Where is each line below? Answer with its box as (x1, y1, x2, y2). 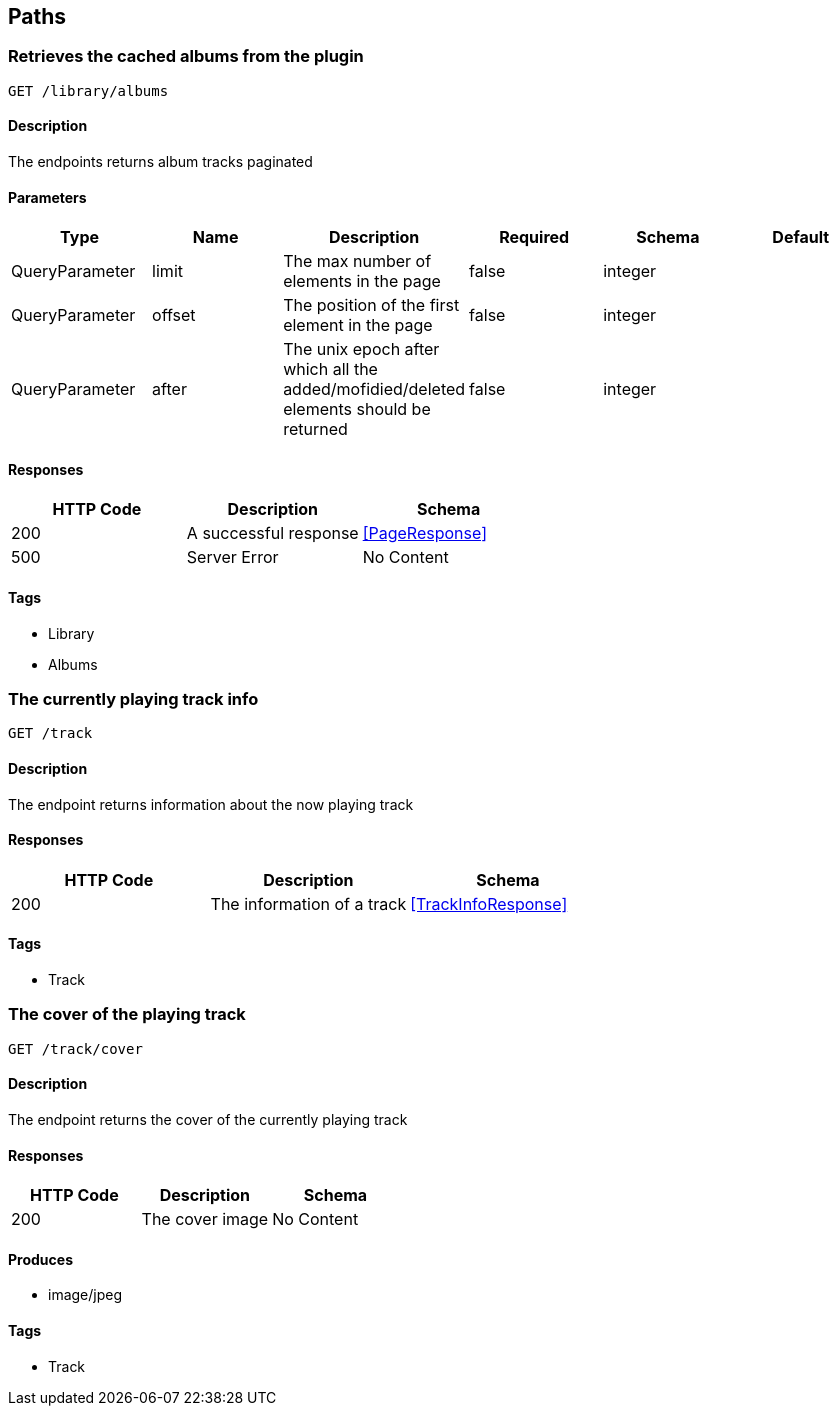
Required (499, 227, 570, 248)
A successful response (186, 523, 359, 544)
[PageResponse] (362, 523, 487, 544)
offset (152, 305, 196, 326)
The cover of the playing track (8, 1004, 246, 1025)
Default (772, 227, 830, 248)
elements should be (283, 399, 431, 420)
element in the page (283, 315, 433, 336)
